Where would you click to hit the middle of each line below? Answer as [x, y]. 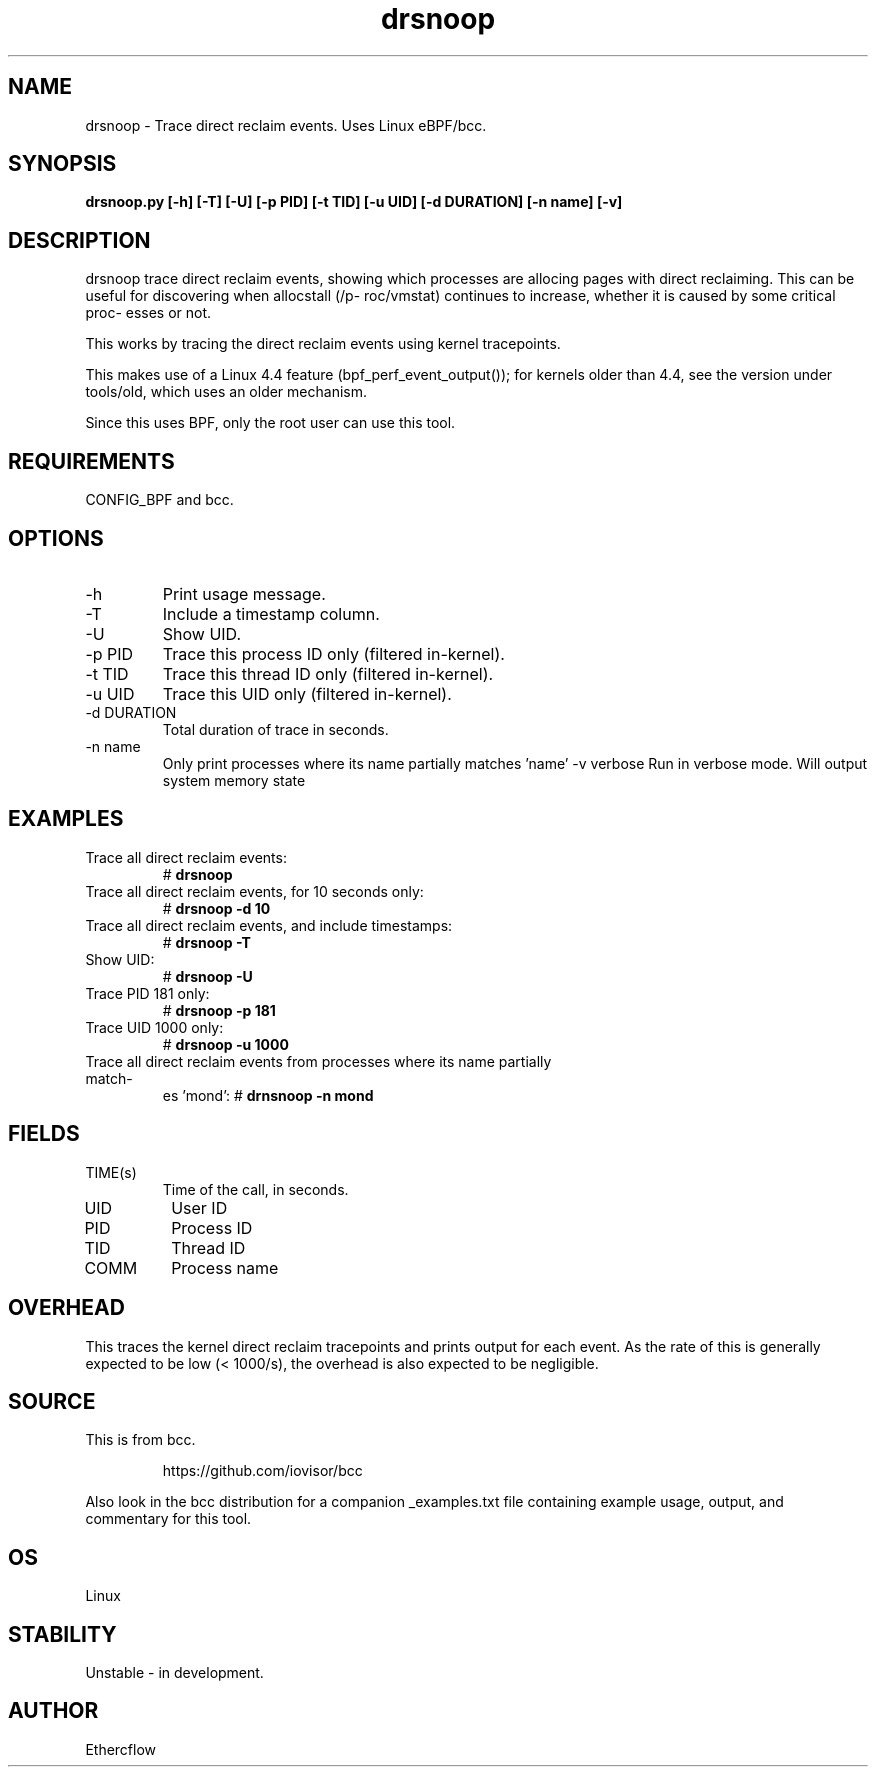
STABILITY [62, 1634]
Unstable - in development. [174, 1673]
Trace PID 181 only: [147, 993]
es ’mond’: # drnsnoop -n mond [268, 1095]
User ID [199, 1207]
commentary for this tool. [168, 1519]
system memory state [234, 780]
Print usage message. [244, 593]
